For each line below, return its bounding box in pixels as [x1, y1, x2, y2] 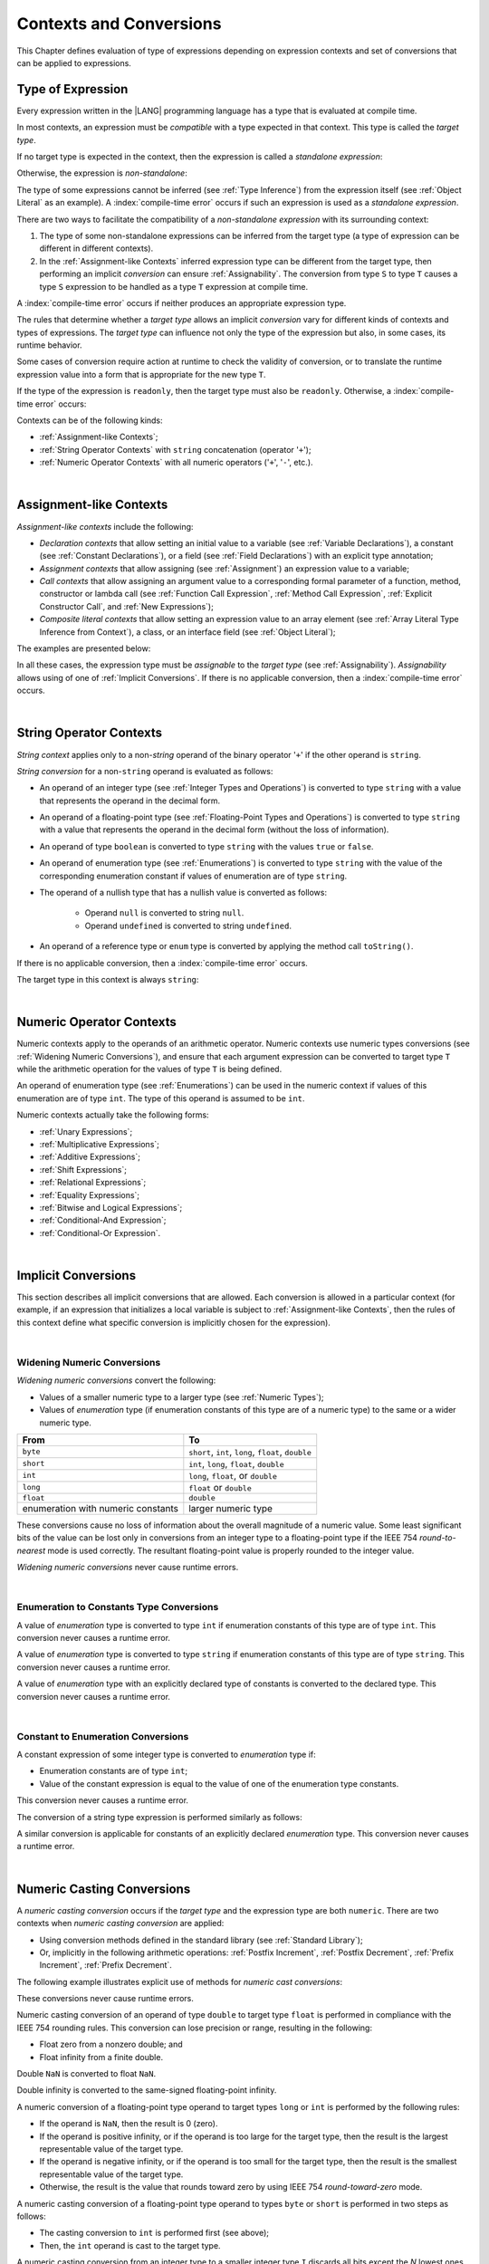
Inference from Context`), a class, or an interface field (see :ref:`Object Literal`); [39, 626, 336, 638]
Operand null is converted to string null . [84, 907, 244, 918]
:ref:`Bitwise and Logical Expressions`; [39, 1202, 183, 1213]
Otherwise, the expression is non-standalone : [16, 168, 187, 178]
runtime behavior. [16, 340, 82, 350]
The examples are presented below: [16, 643, 151, 654]
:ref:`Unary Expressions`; [39, 1126, 133, 1137]
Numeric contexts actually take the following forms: [16, 1109, 209, 1120]
